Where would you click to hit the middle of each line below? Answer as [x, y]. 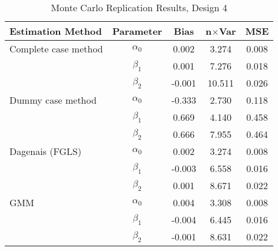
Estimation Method [56, 31]
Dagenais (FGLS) [46, 151]
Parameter [137, 31]
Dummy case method [53, 100]
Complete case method [56, 49]
